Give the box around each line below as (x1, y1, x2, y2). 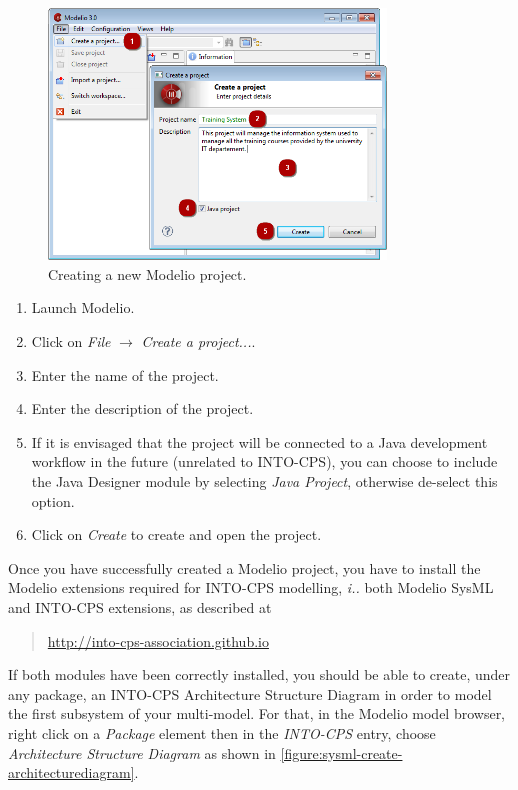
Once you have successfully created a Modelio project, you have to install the (8, 557, 481, 578)
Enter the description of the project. (31, 398, 254, 419)
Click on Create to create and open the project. (31, 524, 322, 545)
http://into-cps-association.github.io (47, 630, 269, 651)
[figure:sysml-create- (280, 742, 403, 763)
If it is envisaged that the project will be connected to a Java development (31, 431, 488, 452)
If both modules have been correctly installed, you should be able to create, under (8, 664, 511, 685)
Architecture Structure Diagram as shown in (8, 742, 276, 763)
